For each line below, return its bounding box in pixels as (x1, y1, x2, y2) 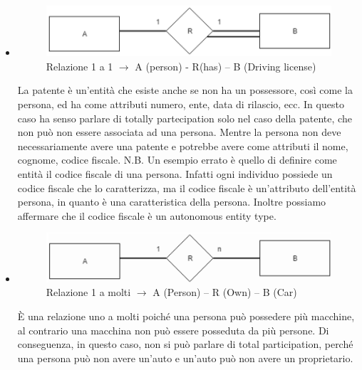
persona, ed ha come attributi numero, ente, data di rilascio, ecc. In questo (17, 96, 344, 111)
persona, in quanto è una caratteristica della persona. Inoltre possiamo (17, 194, 326, 209)
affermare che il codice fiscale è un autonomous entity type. (17, 208, 276, 223)
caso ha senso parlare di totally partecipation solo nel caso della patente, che (17, 110, 352, 125)
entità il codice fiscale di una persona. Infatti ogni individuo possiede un (17, 166, 333, 181)
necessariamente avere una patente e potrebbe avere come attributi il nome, (17, 138, 348, 153)
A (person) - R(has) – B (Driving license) (135, 58, 316, 73)
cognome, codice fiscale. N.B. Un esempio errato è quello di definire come (17, 152, 337, 167)
